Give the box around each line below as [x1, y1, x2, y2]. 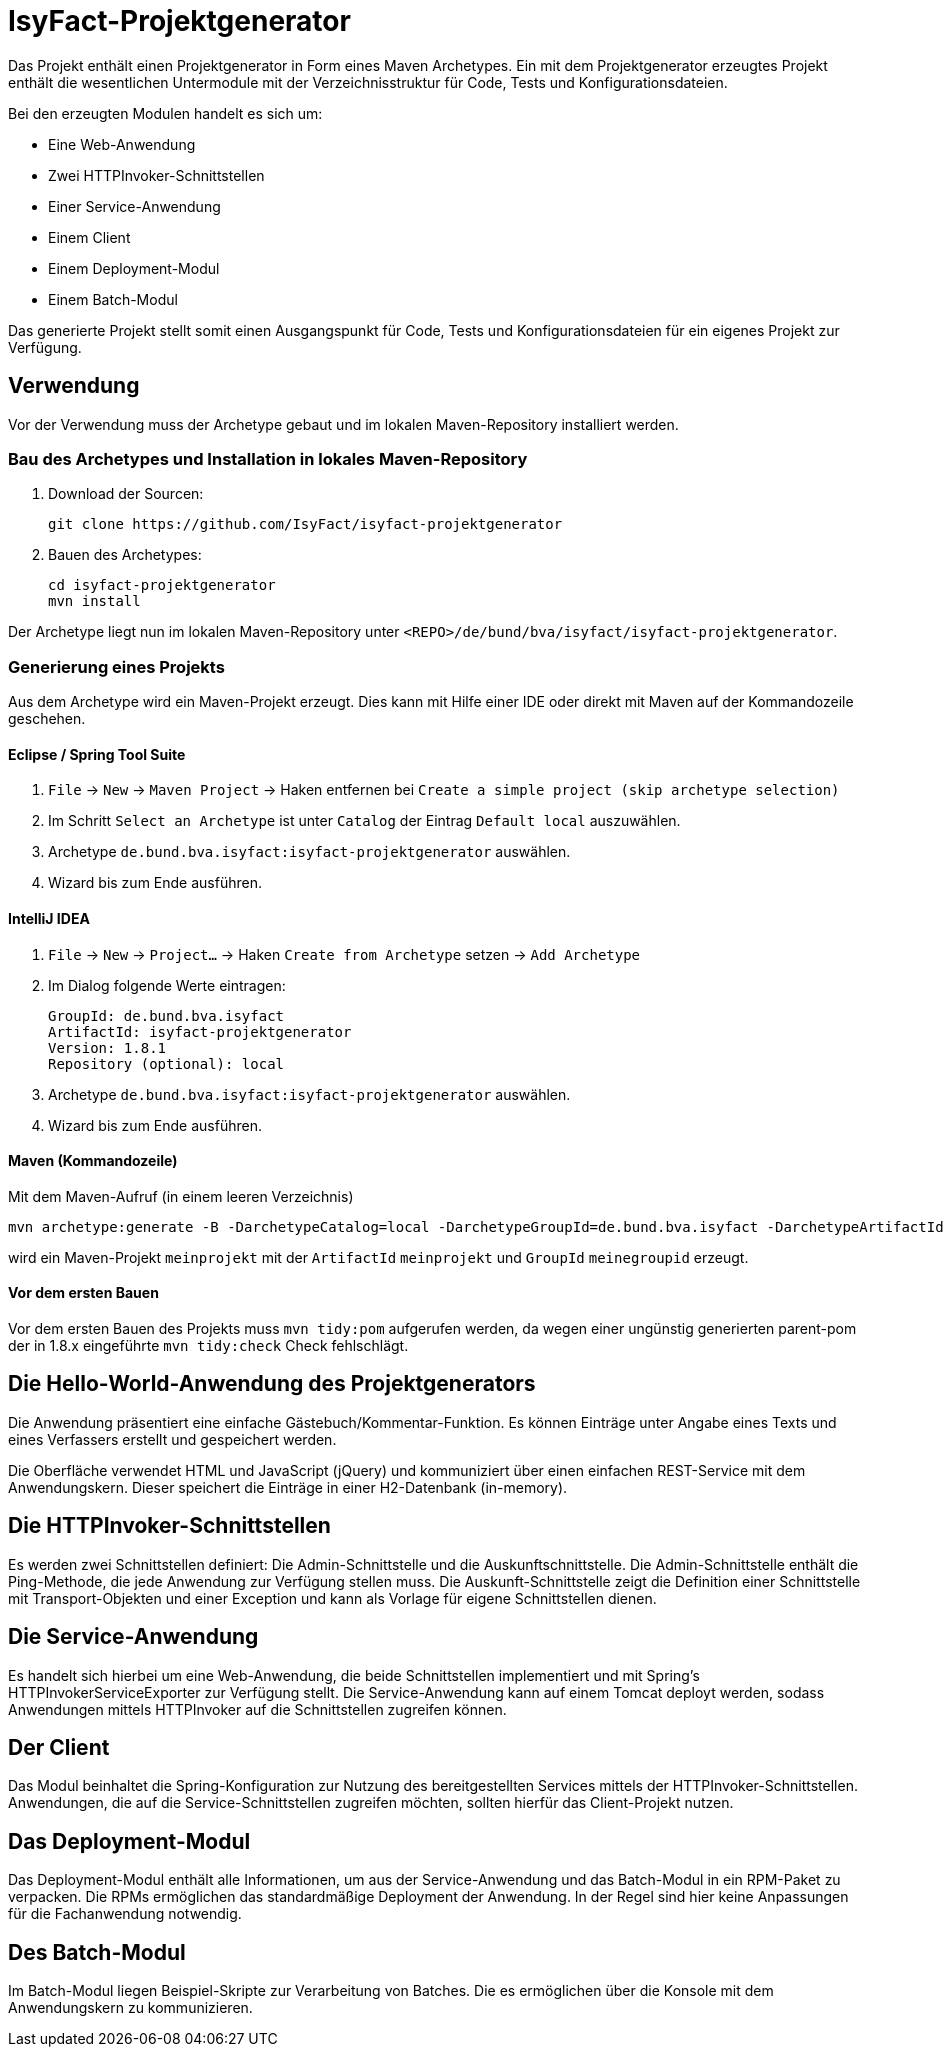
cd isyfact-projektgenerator [48, 577, 276, 594]
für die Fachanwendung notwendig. [8, 1905, 242, 1923]
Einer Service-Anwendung [48, 197, 221, 215]
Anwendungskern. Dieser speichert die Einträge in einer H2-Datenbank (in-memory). [8, 1478, 568, 1496]
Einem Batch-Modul [48, 290, 178, 308]
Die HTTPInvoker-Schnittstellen [8, 1513, 331, 1539]
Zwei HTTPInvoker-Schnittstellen [48, 166, 265, 184]
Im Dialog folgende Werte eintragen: [48, 976, 286, 994]
